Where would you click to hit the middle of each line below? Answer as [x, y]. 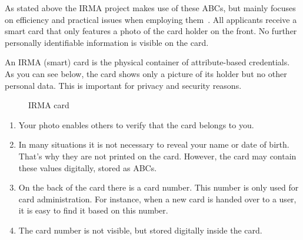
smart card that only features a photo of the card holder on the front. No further [151, 31]
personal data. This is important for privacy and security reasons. [123, 85]
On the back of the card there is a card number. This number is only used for [159, 187]
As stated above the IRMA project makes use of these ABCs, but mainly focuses [150, 8]
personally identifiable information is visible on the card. [107, 42]
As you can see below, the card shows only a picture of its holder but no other [146, 73]
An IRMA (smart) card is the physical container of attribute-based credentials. [147, 62]
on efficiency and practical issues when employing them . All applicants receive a [151, 19]
